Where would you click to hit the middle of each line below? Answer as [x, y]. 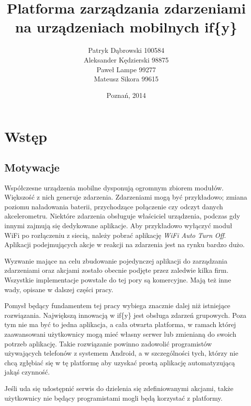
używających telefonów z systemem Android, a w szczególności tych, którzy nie [121, 353]
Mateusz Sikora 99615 [126, 79]
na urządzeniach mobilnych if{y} [126, 27]
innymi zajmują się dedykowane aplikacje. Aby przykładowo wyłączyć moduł [118, 226]
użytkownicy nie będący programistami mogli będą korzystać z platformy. [114, 398]
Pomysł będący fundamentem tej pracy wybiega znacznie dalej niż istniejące [118, 305]
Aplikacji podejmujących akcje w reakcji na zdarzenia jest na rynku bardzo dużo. [125, 244]
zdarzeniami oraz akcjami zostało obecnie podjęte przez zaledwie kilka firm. [117, 270]
